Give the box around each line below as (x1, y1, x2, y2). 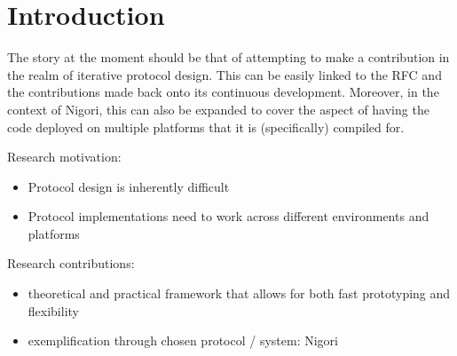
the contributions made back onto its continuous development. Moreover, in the (7, 83, 439, 101)
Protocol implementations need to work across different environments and (28, 207, 429, 225)
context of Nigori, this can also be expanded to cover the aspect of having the (7, 99, 429, 118)
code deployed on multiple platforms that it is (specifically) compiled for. (7, 117, 405, 136)
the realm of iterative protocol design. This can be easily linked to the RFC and (7, 65, 442, 83)
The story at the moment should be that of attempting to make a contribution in (7, 48, 450, 67)
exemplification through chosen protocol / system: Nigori (28, 331, 338, 350)
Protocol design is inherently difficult (28, 177, 230, 195)
